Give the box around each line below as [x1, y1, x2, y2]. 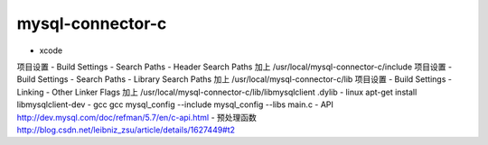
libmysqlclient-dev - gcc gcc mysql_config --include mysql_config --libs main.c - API [16, 99, 334, 110]
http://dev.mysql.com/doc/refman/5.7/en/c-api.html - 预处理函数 [16, 112, 258, 122]
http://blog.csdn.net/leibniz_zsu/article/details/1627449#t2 [16, 124, 235, 135]
